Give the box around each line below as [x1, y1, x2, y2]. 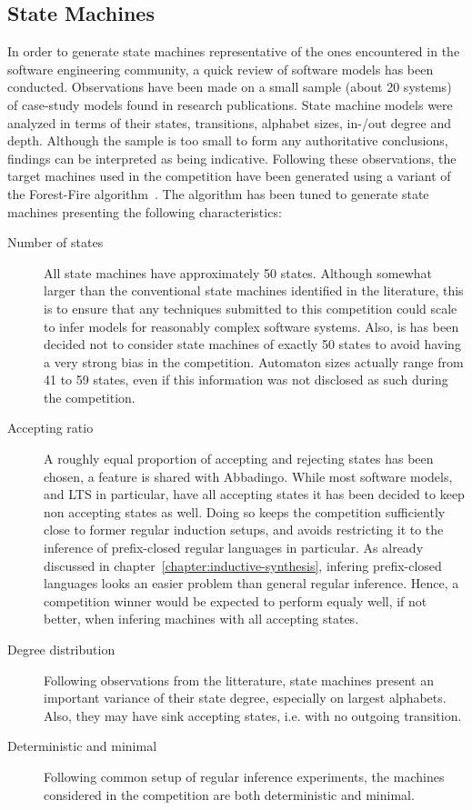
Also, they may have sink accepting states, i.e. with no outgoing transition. [44, 705, 462, 725]
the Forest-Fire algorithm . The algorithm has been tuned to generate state [7, 184, 429, 203]
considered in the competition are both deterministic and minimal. [44, 785, 415, 804]
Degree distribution [7, 640, 115, 659]
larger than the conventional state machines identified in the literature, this [44, 281, 464, 300]
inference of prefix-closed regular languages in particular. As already [44, 538, 424, 557]
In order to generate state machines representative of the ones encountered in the [7, 42, 460, 61]
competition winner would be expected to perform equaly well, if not [44, 591, 427, 610]
